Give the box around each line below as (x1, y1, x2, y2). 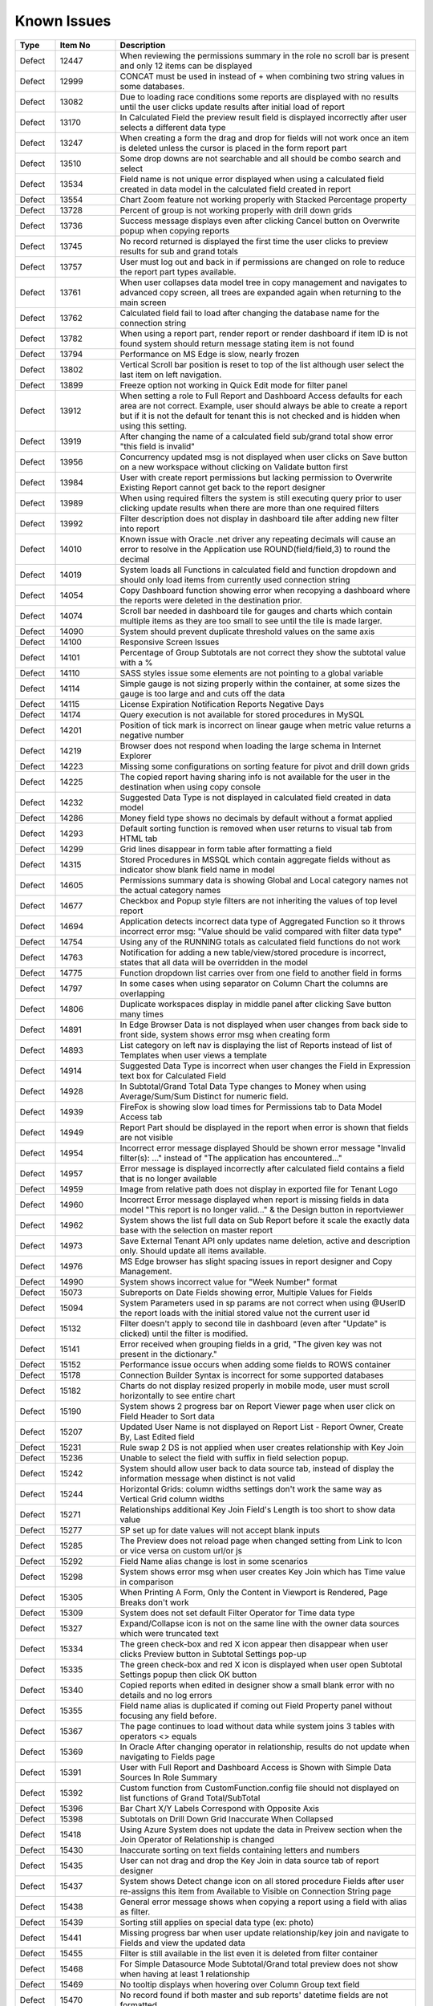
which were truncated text (119, 1627, 220, 1639)
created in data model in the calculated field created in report (119, 183, 351, 194)
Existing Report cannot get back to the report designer (119, 481, 326, 493)
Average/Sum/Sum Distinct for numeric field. (119, 1090, 289, 1102)
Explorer (119, 750, 152, 761)
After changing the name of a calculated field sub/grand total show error (119, 430, 394, 441)
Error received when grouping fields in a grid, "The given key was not (119, 1338, 382, 1350)
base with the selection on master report (119, 1224, 273, 1236)
